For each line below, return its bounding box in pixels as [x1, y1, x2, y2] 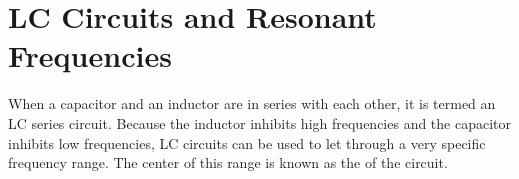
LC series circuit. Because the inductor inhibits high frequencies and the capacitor [8, 112, 512, 133]
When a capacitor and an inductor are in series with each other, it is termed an [8, 93, 496, 114]
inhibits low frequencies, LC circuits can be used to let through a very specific [8, 132, 486, 153]
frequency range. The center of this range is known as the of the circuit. [8, 152, 448, 173]
